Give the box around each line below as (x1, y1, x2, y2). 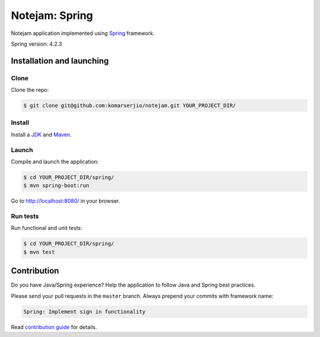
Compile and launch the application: (11, 158, 99, 165)
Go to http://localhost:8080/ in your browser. (11, 197, 120, 204)
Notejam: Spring (11, 9, 93, 22)
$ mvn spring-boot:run (23, 182, 89, 189)
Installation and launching (11, 56, 109, 66)
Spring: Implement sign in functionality (23, 308, 146, 315)
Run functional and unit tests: (11, 224, 83, 232)
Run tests (11, 212, 39, 220)
